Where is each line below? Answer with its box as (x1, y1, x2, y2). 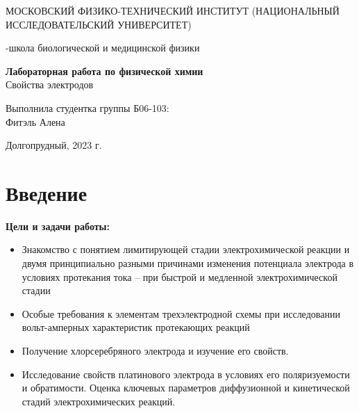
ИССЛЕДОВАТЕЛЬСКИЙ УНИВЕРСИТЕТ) (6, 17, 192, 31)
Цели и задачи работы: (6, 218, 110, 233)
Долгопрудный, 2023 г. (6, 138, 102, 152)
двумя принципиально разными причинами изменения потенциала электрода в (22, 256, 354, 270)
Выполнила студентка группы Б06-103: (6, 100, 169, 115)
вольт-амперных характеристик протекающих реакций (22, 320, 250, 334)
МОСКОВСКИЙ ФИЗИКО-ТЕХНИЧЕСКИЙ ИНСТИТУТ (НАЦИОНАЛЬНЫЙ (6, 3, 340, 17)
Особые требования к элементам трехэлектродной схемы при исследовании (22, 306, 340, 321)
